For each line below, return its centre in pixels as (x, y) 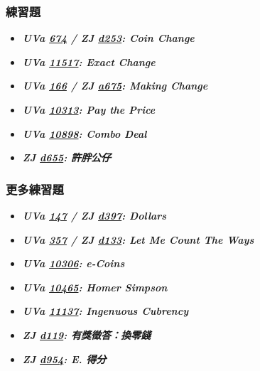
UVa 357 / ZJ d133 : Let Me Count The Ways (138, 239)
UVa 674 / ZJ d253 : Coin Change (108, 38)
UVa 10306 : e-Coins (74, 263)
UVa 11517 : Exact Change (89, 61)
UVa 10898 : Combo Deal (85, 133)
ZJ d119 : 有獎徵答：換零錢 (86, 334)
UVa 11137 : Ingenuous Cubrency (105, 311)
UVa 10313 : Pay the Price (89, 109)
